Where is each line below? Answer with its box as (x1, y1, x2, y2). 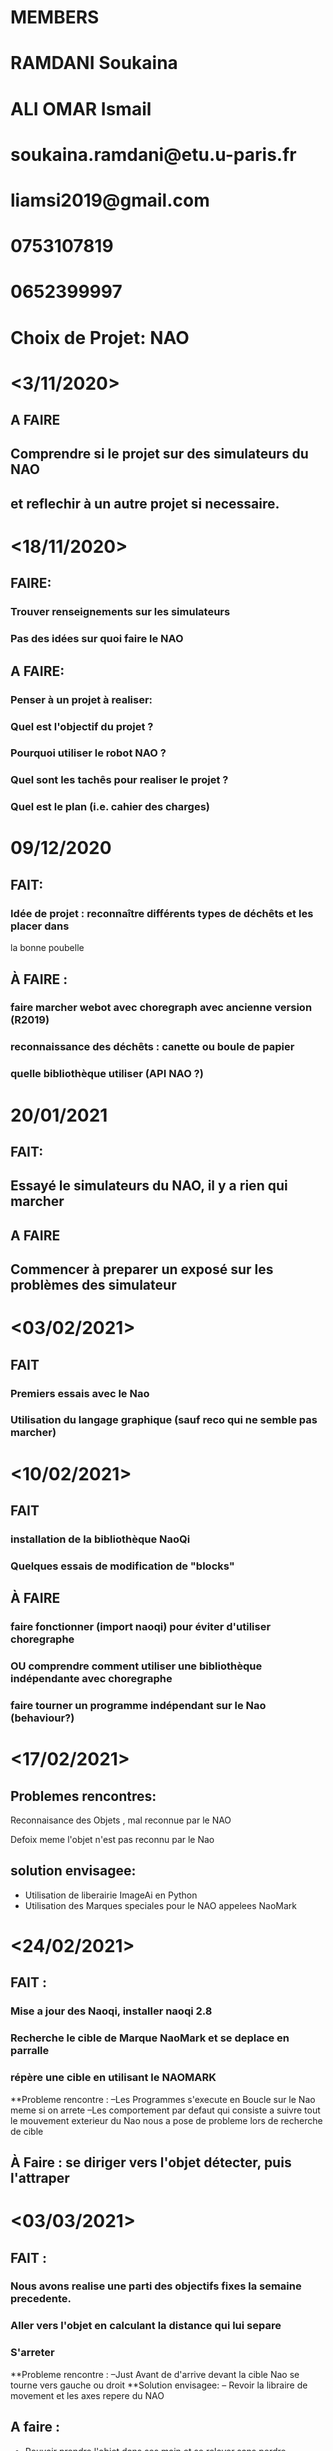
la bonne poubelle (10, 942, 85, 954)
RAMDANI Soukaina (10, 52, 178, 75)
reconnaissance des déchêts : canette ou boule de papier (10, 1040, 295, 1054)
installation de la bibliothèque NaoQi (10, 1532, 191, 1546)
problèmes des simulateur (10, 1277, 177, 1294)
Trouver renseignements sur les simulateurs (10, 605, 231, 619)
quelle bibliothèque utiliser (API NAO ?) (10, 1067, 204, 1081)
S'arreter (10, 2346, 55, 2360)
